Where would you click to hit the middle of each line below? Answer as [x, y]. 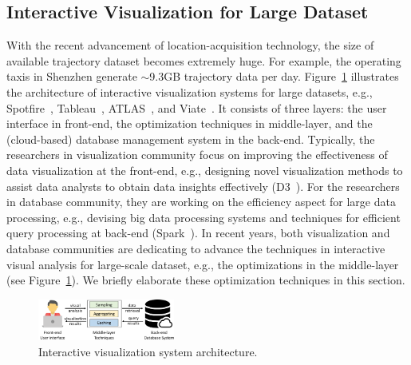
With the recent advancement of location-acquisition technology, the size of [190, 45]
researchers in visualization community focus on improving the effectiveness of [197, 155]
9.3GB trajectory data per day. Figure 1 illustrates [274, 76]
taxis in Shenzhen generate [72, 76]
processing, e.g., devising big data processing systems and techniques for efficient [204, 217]
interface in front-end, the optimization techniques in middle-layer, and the [190, 123]
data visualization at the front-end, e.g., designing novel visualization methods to [205, 170]
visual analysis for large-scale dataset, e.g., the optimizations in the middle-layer [203, 264]
